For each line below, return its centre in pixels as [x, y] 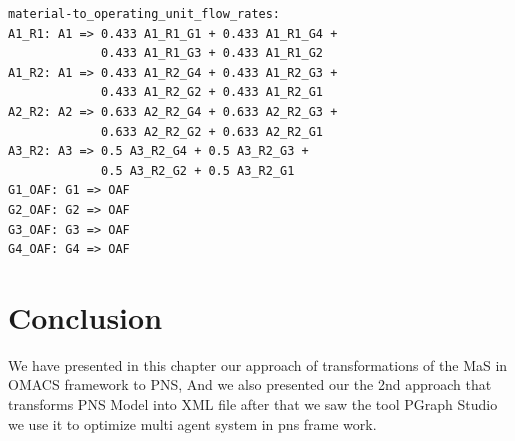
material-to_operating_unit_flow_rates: [144, 14]
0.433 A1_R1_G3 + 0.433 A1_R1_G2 [212, 53]
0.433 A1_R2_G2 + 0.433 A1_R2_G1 [212, 92]
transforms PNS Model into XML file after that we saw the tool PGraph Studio [253, 404]
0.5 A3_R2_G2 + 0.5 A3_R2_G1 [198, 170]
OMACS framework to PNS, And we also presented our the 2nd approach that [250, 384]
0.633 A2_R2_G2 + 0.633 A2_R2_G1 [212, 131]
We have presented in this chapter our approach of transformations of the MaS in [258, 364]
